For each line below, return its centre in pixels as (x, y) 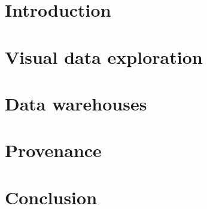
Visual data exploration (104, 56)
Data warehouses (76, 103)
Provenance (53, 150)
